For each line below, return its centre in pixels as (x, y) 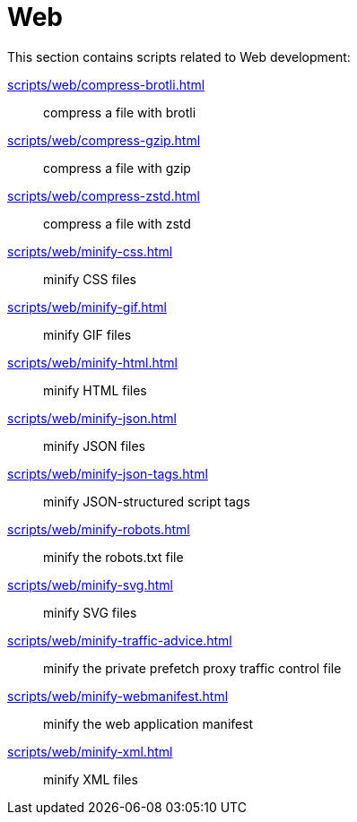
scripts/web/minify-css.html (90, 251)
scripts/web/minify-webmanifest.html (118, 696)
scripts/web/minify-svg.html (90, 584)
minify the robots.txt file (113, 557)
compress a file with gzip (117, 168)
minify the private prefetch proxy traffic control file (192, 668)
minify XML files (91, 779)
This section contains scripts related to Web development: (179, 56)
